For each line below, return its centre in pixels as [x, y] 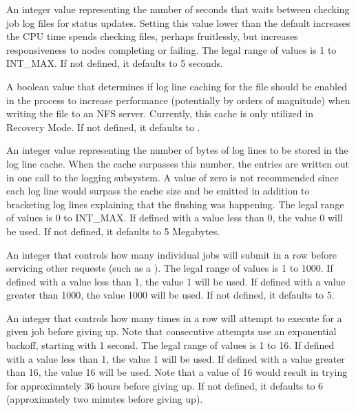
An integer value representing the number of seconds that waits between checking [178, 9]
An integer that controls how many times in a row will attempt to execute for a [174, 318]
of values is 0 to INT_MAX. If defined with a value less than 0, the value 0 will [175, 218]
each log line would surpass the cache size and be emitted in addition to [158, 191]
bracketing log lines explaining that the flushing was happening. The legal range [175, 204]
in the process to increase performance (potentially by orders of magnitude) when [178, 100]
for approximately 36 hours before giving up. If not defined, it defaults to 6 [165, 385]
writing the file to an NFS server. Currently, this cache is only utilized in [160, 113]
